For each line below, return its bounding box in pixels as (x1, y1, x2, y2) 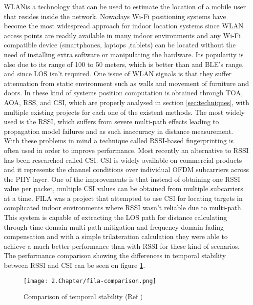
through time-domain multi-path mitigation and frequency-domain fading (4, 221, 224, 232)
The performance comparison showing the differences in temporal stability (4, 250, 226, 261)
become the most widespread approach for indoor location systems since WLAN (4, 21, 244, 31)
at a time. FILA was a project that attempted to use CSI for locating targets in (4, 193, 243, 203)
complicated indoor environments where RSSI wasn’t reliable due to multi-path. (4, 202, 243, 213)
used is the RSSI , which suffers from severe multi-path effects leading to (4, 116, 219, 127)
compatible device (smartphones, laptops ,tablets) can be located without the (4, 40, 236, 50)
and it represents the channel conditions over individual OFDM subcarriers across (4, 164, 249, 174)
